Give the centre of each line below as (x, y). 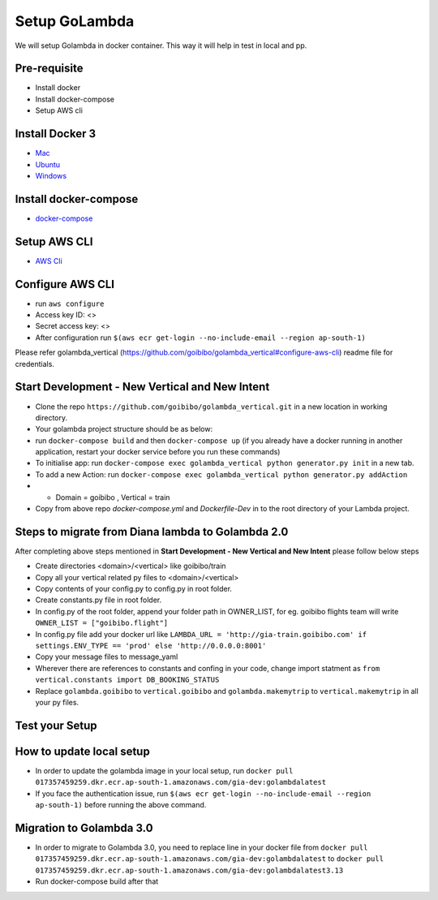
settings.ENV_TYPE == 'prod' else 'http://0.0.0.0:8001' (151, 646)
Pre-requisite (49, 69)
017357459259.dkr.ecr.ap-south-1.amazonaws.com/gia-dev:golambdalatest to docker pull (210, 859)
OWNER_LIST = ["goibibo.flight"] (102, 623)
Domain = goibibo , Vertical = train (113, 497)
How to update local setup (82, 751)
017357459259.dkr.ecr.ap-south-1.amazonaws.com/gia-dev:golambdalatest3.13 (189, 870)
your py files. (57, 702)
